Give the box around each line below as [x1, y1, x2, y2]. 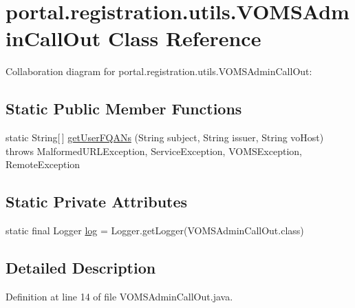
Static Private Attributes [6, 191, 188, 212]
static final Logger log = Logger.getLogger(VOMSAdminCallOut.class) [6, 223, 304, 238]
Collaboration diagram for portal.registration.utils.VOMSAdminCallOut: [6, 64, 312, 79]
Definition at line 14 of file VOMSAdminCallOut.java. [6, 289, 233, 303]
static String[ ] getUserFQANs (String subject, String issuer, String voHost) [6, 130, 324, 145]
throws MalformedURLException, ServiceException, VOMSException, [6, 143, 302, 158]
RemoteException [6, 157, 80, 172]
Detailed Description [6, 257, 156, 278]
